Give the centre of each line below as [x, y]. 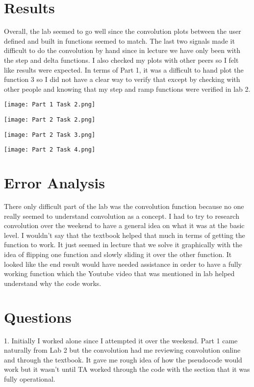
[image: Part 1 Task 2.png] [50, 105]
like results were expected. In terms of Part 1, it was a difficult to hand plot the [124, 69]
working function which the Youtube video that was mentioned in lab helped [119, 273]
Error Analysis [54, 183]
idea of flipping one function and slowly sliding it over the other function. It [118, 254]
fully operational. [30, 378]
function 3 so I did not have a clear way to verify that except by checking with [122, 79]
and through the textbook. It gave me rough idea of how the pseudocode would [123, 359]
